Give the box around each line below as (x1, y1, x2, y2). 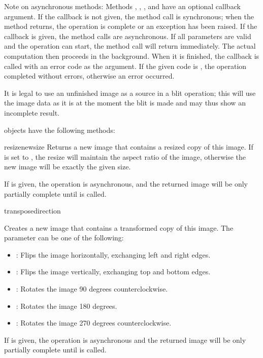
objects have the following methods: (4, 124, 115, 135)
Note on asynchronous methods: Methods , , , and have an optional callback (4, 1, 241, 11)
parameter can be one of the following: (4, 232, 124, 243)
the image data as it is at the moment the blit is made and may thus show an (4, 97, 246, 108)
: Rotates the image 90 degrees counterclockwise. (16, 283, 168, 294)
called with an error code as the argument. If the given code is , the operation (4, 60, 247, 71)
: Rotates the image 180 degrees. (16, 300, 117, 311)
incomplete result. (4, 107, 60, 118)
